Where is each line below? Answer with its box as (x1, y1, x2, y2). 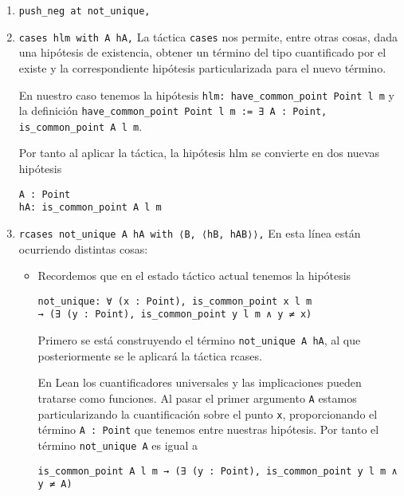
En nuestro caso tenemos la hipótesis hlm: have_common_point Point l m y (18, 86, 394, 103)
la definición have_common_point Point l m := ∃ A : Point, (18, 102, 328, 119)
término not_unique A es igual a (37, 436, 198, 453)
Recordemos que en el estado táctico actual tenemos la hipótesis (37, 267, 351, 284)
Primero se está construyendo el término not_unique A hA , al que (37, 332, 361, 348)
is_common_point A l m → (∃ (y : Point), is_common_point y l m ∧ (37, 465, 398, 477)
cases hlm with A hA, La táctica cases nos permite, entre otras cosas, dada (18, 28, 398, 45)
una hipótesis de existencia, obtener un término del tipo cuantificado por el (18, 44, 386, 61)
